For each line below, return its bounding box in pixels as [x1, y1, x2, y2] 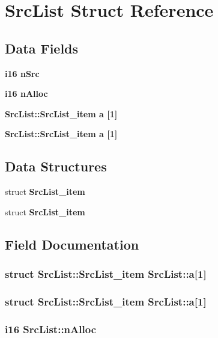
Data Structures [5, 157, 107, 176]
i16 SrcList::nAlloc [5, 321, 96, 336]
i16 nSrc [5, 67, 40, 79]
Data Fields [5, 38, 79, 57]
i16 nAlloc [5, 87, 48, 100]
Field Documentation [5, 235, 139, 253]
